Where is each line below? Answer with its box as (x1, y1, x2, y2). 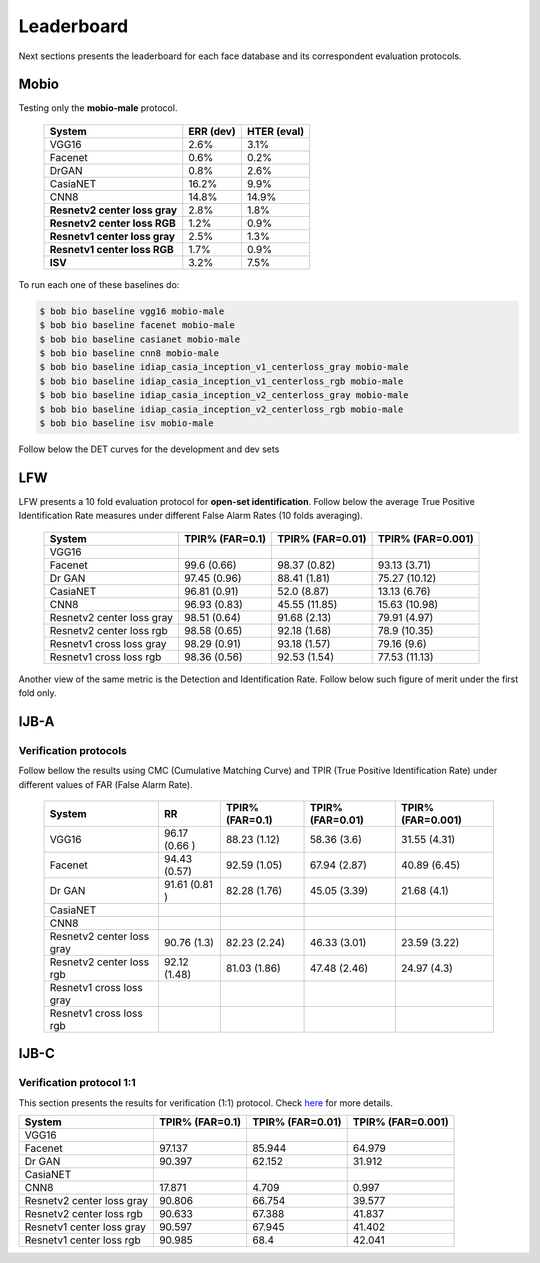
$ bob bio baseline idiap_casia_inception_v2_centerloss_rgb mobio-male (39, 403, 404, 415)
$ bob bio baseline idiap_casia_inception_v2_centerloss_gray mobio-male (39, 390, 409, 401)
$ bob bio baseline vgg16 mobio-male (39, 305, 225, 317)
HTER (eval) (246, 124, 305, 138)
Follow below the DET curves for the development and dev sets (18, 443, 280, 455)
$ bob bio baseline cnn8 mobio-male (39, 348, 220, 359)
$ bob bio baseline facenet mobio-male (39, 320, 235, 331)
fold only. (18, 687, 57, 699)
